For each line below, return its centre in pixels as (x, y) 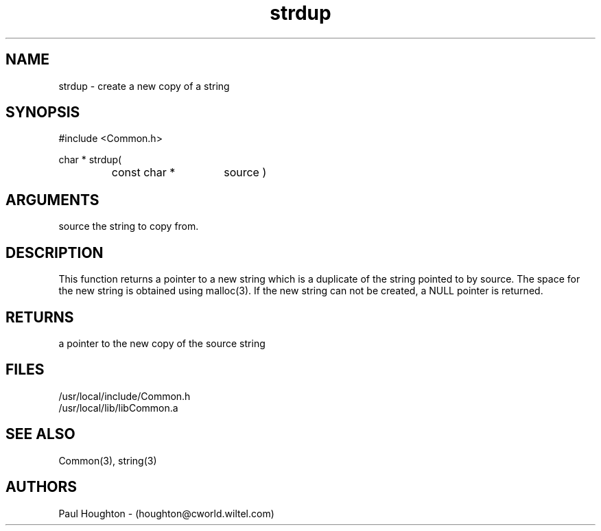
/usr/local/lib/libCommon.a (118, 408)
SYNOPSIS (43, 113)
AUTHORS (42, 487)
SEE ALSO (40, 434)
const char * (143, 173)
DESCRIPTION (55, 252)
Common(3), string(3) (108, 460)
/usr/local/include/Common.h (125, 396)
